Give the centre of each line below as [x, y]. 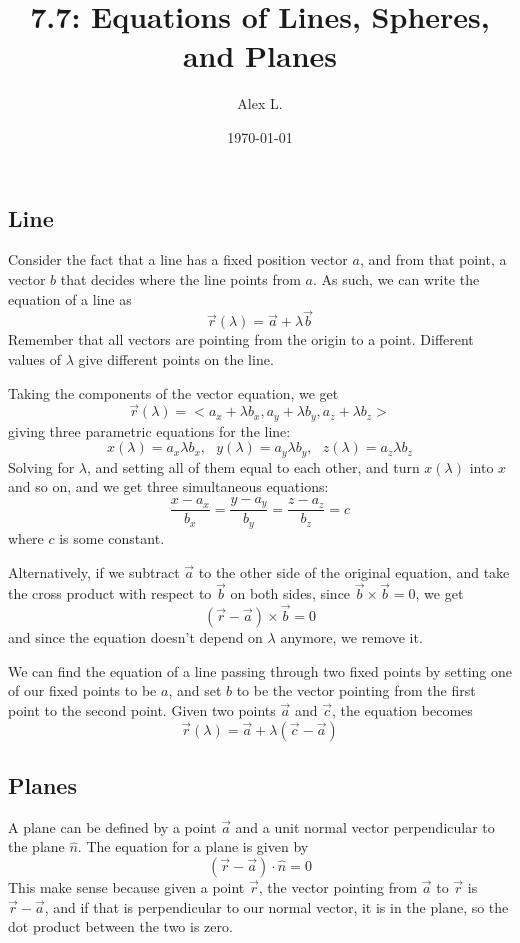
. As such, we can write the [396, 278]
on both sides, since [290, 593]
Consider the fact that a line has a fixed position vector [178, 259]
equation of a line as [70, 298]
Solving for [41, 466]
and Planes [260, 55]
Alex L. [260, 103]
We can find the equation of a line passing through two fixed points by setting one [260, 670]
